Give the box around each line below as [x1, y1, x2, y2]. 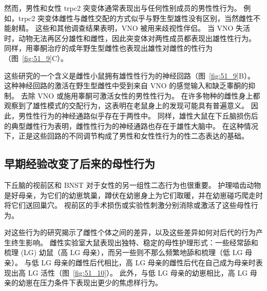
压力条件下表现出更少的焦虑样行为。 [40, 277, 162, 288]
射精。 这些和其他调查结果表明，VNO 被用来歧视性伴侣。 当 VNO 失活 [11, 23, 251, 33]
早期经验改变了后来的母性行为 [4, 156, 155, 171]
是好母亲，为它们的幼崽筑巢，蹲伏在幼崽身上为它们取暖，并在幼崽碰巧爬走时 [4, 189, 263, 200]
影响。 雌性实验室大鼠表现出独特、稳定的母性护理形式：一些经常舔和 [25, 237, 258, 247]
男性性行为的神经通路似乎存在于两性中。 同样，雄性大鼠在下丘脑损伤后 [18, 110, 258, 121]
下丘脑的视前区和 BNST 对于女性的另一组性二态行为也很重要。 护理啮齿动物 [4, 179, 261, 190]
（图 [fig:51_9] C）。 [4, 52, 68, 63]
